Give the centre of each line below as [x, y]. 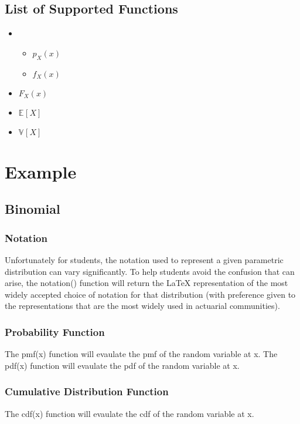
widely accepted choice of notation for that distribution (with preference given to [150, 294]
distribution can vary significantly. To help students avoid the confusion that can [150, 271]
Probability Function [55, 332]
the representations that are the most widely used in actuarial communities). [142, 306]
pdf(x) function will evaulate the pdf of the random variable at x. [122, 365]
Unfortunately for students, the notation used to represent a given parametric [144, 259]
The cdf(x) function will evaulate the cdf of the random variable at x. [129, 413]
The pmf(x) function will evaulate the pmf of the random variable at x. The [141, 354]
